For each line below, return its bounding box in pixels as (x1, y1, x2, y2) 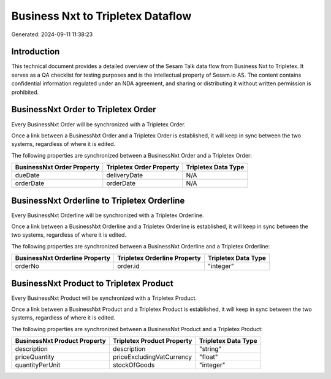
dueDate (15, 171, 40, 180)
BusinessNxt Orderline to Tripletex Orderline (11, 195, 185, 205)
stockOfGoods (112, 361, 155, 369)
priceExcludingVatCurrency (112, 353, 192, 361)
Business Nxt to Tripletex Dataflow (11, 9, 192, 23)
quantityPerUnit (15, 361, 61, 369)
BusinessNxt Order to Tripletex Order (11, 104, 156, 115)
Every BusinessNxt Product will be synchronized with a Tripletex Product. (11, 294, 197, 302)
